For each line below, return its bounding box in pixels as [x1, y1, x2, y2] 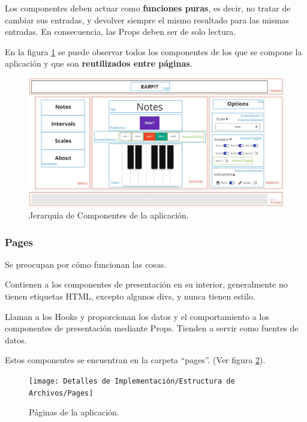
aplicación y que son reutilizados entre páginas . [5, 57, 192, 70]
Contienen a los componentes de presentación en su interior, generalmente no [5, 278, 288, 291]
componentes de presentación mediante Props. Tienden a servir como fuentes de [5, 322, 299, 334]
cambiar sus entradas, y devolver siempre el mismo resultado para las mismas [5, 13, 290, 26]
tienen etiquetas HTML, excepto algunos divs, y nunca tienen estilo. [5, 290, 255, 303]
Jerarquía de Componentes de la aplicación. [29, 209, 189, 222]
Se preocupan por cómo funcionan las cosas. [5, 258, 167, 270]
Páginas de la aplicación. [29, 406, 119, 418]
